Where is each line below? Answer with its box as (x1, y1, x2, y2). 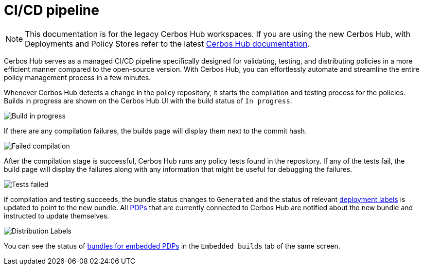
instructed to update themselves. (4, 211, 109, 220)
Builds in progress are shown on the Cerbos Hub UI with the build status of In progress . (4, 96, 292, 105)
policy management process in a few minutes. (4, 73, 151, 82)
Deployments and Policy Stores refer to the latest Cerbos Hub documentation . (25, 38, 310, 49)
